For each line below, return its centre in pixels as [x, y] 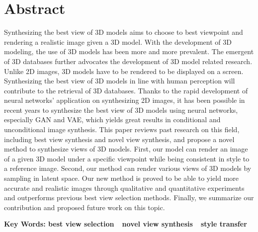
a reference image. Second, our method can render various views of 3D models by [128, 168]
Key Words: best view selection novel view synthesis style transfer [126, 224]
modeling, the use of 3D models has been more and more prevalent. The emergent [129, 51]
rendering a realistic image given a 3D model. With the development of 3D [118, 41]
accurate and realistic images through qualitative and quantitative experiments [124, 188]
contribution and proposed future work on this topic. [85, 207]
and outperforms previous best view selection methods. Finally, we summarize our [129, 197]
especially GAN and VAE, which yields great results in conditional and [112, 119]
